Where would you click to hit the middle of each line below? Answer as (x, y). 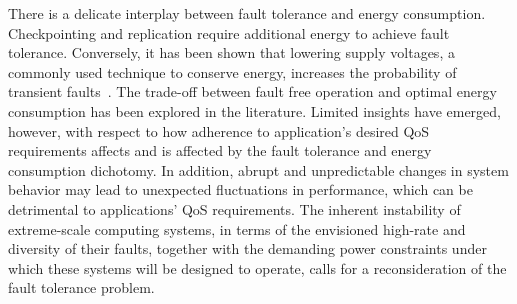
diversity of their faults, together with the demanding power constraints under (247, 248)
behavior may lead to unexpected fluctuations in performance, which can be (240, 189)
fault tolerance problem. (81, 287)
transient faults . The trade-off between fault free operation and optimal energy (252, 91)
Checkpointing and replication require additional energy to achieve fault (229, 32)
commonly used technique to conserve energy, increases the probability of (232, 71)
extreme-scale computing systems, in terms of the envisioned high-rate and (237, 228)
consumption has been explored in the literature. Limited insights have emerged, (254, 110)
